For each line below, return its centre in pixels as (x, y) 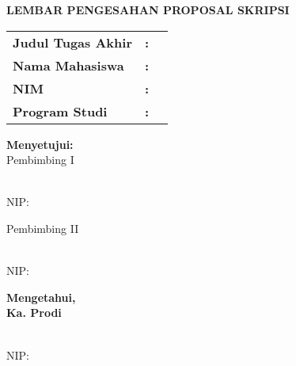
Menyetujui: (40, 144)
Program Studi (60, 111)
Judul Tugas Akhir (72, 42)
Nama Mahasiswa (68, 65)
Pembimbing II (43, 228)
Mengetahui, (41, 297)
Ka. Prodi (34, 313)
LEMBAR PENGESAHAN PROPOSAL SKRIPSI (148, 10)
